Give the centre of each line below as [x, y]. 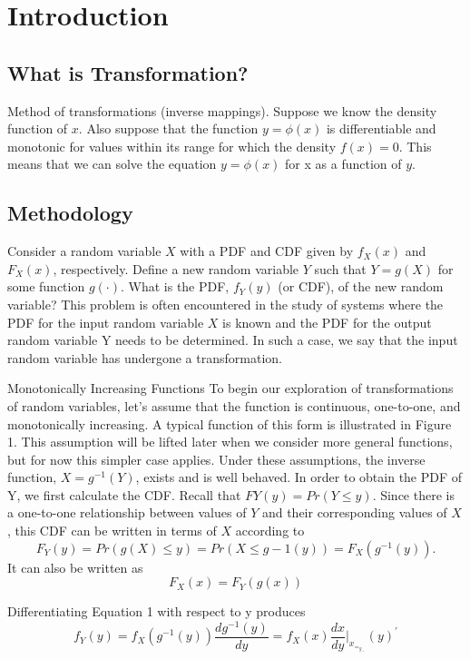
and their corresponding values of [354, 512]
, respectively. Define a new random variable [176, 268]
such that [340, 268]
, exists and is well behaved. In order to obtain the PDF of [299, 477]
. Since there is [413, 494]
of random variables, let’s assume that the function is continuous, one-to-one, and [234, 405]
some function [46, 286]
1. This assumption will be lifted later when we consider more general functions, [230, 442]
